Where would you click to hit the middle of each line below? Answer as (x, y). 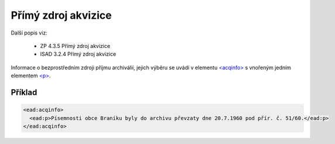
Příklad (24, 92)
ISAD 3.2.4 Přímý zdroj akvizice (78, 54)
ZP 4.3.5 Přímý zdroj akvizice (75, 46)
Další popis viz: (29, 33)
